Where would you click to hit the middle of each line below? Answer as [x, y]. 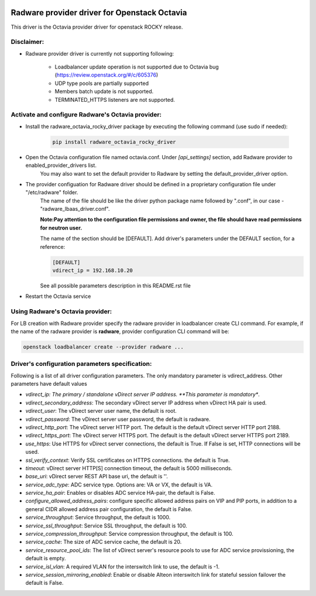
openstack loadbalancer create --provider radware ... [103, 347]
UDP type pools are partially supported [102, 83]
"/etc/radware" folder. [52, 193]
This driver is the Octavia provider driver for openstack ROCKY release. [97, 27]
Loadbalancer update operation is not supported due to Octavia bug [137, 67]
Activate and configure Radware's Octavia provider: [86, 115]
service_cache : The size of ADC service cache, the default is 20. [104, 542]
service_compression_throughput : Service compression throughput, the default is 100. [129, 534]
